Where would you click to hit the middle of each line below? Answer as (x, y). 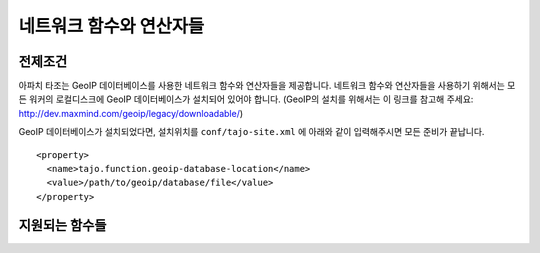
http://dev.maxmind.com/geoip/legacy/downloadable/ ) (131, 113)
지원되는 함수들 (62, 225)
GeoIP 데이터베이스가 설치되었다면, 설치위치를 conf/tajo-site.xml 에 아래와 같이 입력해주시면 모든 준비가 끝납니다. (251, 132)
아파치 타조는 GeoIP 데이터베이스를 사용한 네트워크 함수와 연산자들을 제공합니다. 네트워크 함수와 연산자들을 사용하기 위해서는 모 (267, 86)
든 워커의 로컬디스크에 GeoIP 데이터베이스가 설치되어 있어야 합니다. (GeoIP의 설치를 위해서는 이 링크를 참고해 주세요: (246, 99)
